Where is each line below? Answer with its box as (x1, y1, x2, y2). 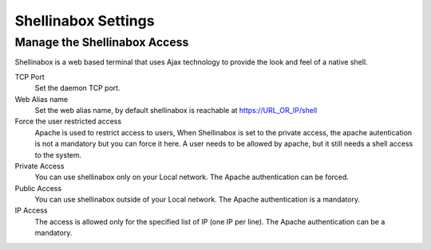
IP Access (14, 205, 48, 215)
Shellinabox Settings (14, 12, 155, 29)
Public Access (14, 183, 62, 193)
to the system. (34, 150, 82, 159)
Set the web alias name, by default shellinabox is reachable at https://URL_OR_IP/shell (34, 105, 318, 115)
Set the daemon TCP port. (34, 84, 121, 93)
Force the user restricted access (14, 116, 122, 127)
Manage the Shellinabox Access (14, 35, 189, 49)
